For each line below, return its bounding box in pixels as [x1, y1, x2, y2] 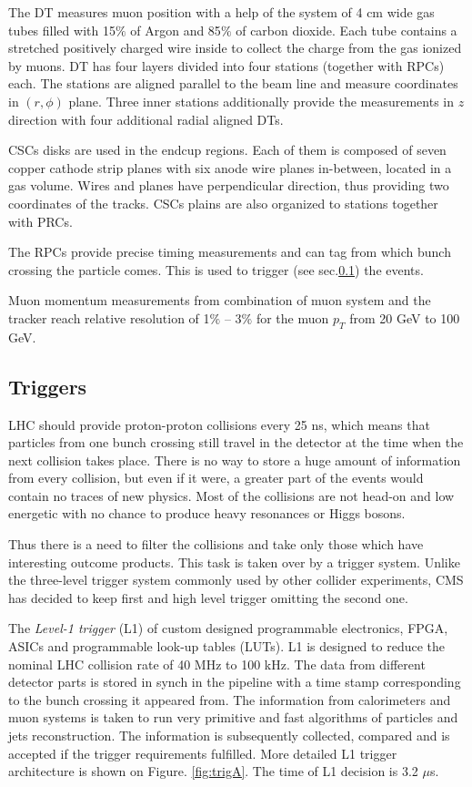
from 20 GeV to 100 [349, 308, 460, 327]
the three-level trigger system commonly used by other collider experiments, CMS [8, 570, 464, 589]
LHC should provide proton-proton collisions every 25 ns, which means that [8, 414, 430, 434]
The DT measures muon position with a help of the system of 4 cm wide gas [8, 3, 435, 21]
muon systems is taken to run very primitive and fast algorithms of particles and [8, 708, 458, 727]
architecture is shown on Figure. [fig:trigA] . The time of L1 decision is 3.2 [8, 761, 418, 781]
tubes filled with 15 [8, 20, 115, 39]
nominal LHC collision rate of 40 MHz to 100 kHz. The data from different [8, 654, 426, 673]
